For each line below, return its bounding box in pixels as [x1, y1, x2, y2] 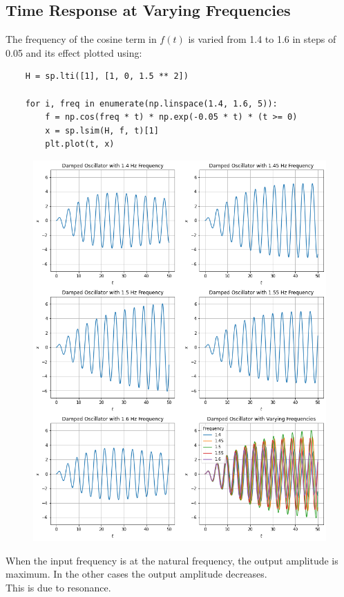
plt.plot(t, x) [45, 139, 115, 149]
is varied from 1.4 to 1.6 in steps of [188, 32, 336, 46]
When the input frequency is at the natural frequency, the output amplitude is [6, 553, 338, 567]
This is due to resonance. [6, 580, 111, 594]
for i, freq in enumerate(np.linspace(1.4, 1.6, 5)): [25, 98, 278, 109]
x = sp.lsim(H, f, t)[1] [45, 125, 159, 136]
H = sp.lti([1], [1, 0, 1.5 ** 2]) [25, 71, 189, 82]
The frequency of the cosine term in [6, 32, 157, 46]
